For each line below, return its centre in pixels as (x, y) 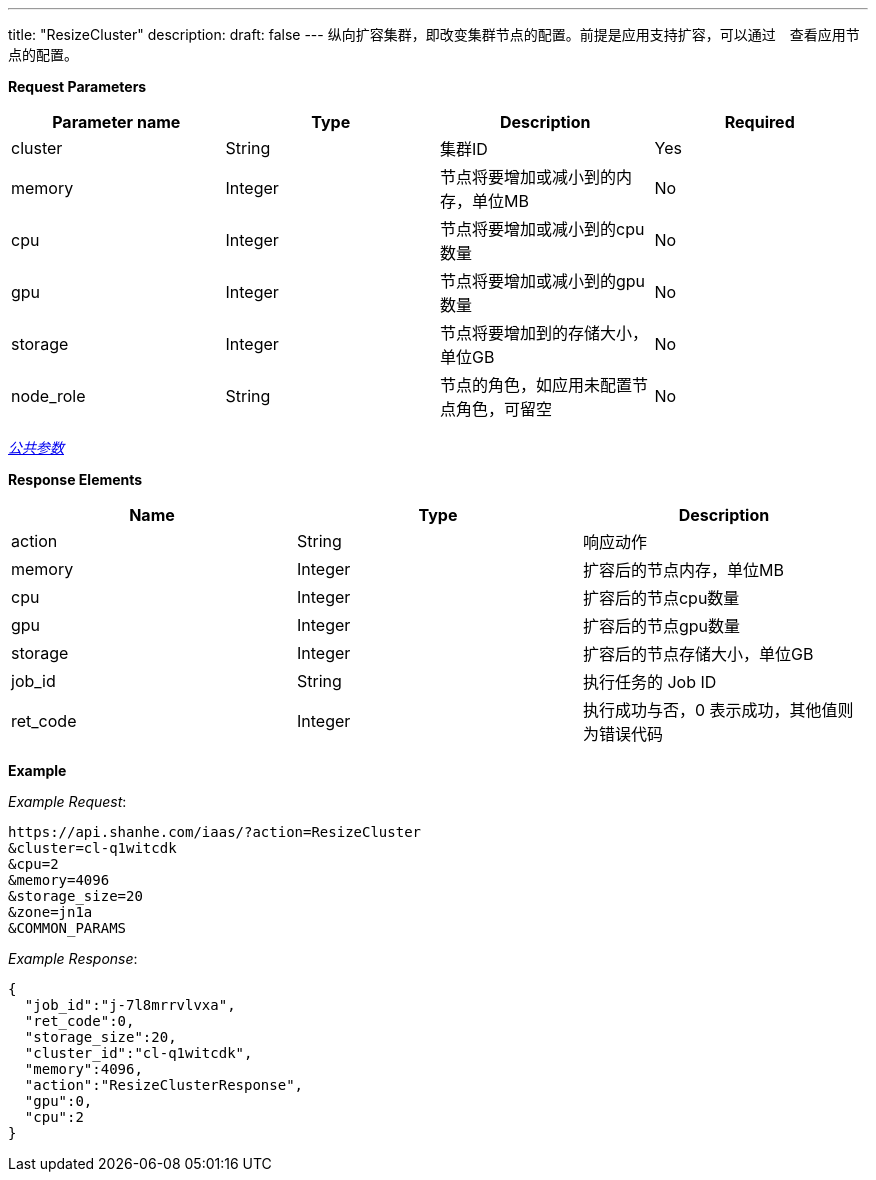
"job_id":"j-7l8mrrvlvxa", (130, 1005)
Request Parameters (77, 86)
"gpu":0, (58, 1101)
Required (759, 122)
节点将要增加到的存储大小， (544, 333)
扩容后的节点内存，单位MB (683, 570)
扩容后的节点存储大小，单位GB (698, 654)
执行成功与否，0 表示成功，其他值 (710, 710)
